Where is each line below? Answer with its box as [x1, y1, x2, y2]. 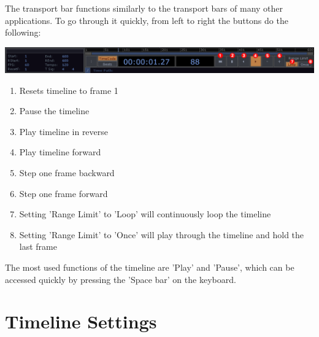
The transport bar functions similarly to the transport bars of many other [5, 2, 283, 14]
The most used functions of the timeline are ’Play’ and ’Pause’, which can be [5, 261, 294, 274]
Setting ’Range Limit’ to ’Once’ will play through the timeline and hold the [19, 228, 304, 241]
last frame [19, 240, 57, 253]
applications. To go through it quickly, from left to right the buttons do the [5, 14, 288, 26]
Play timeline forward [19, 145, 101, 158]
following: [5, 26, 41, 39]
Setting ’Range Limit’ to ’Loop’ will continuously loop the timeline [19, 207, 271, 220]
